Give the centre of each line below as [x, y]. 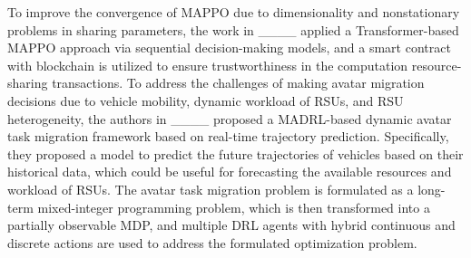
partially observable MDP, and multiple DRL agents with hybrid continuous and [231, 225]
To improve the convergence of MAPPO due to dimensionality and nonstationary [234, 12]
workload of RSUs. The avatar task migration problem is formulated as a [211, 189]
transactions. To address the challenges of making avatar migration [238, 83]
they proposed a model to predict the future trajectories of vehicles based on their [235, 153]
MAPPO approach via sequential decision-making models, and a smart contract [229, 48]
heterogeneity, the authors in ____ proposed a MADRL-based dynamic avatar [230, 118]
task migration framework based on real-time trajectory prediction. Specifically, [228, 136]
